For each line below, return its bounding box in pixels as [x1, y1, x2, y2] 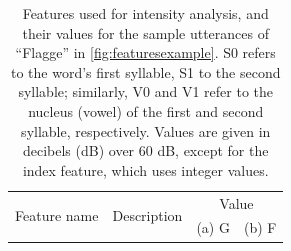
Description [112, 205, 183, 226]
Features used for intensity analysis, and [22, 3, 269, 23]
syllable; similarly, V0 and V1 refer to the [18, 81, 274, 102]
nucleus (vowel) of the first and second [28, 100, 264, 121]
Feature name [15, 205, 99, 226]
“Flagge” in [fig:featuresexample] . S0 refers [15, 42, 276, 63]
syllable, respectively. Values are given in [21, 120, 271, 141]
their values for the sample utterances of [22, 22, 269, 43]
